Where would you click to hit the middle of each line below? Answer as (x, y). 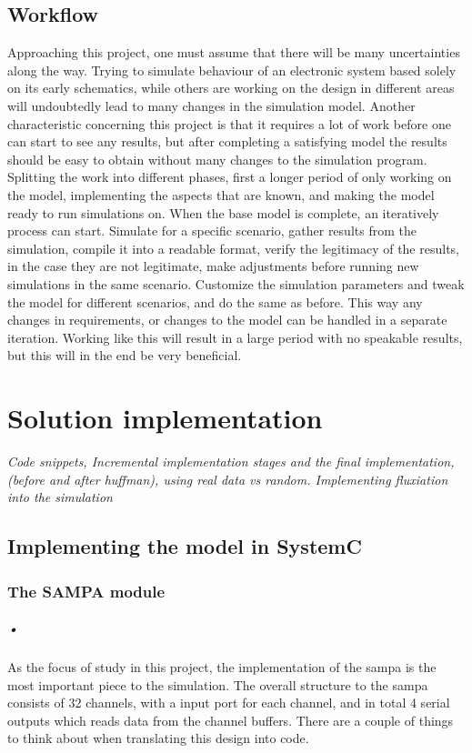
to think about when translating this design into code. (158, 738)
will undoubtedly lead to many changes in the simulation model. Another (211, 105)
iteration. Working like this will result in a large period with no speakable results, (235, 337)
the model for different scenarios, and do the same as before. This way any (215, 301)
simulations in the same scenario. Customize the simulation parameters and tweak (236, 283)
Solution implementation (165, 418)
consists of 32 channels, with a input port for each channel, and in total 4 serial (229, 703)
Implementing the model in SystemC (185, 546)
